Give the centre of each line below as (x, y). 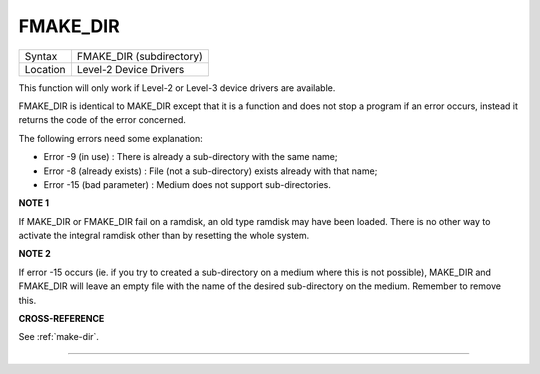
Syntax (41, 56)
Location (45, 69)
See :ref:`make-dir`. (59, 337)
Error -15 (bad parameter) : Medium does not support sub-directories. (187, 184)
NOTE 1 (34, 203)
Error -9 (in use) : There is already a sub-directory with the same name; (190, 157)
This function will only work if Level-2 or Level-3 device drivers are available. (177, 87)
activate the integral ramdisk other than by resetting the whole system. (164, 236)
